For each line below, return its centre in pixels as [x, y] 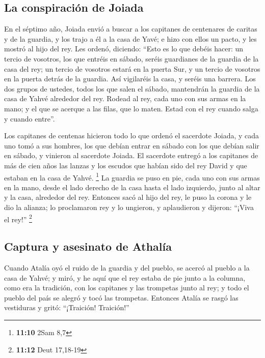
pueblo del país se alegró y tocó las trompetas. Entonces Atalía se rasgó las [121, 297]
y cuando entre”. [30, 118]
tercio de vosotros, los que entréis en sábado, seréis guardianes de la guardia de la [131, 58]
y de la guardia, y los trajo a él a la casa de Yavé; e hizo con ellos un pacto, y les [130, 38]
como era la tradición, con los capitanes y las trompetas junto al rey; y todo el [127, 288]
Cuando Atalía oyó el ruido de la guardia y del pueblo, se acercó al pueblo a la [127, 267]
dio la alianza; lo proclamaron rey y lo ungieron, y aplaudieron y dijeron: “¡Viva [129, 207]
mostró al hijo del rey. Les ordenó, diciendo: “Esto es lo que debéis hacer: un [124, 49]
